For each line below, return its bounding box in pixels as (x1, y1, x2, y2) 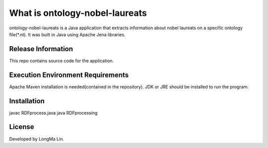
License (9, 123, 34, 131)
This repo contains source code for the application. (9, 58, 114, 64)
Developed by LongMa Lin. (9, 136, 65, 142)
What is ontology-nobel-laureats (9, 7, 147, 18)
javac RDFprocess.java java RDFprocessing (9, 110, 98, 116)
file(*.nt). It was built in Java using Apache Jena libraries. (9, 31, 126, 37)
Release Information (9, 45, 73, 53)
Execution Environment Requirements (9, 71, 129, 79)
